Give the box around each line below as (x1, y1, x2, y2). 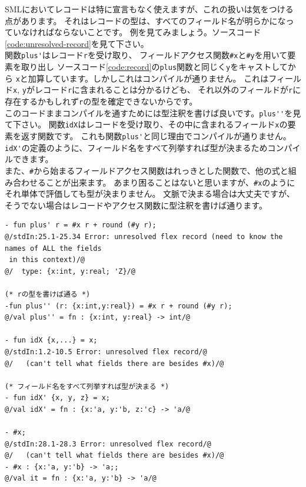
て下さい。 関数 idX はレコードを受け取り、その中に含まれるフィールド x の (5, 118, 288, 130)
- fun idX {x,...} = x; (5, 336, 98, 345)
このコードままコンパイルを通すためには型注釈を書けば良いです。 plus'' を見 (5, 106, 301, 119)
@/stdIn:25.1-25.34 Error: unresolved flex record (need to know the (5, 232, 283, 241)
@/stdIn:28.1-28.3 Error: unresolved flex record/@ (5, 439, 211, 448)
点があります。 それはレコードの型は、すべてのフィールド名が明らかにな (5, 14, 286, 26)
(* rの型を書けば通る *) (5, 290, 91, 298)
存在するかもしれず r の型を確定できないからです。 (5, 95, 198, 107)
